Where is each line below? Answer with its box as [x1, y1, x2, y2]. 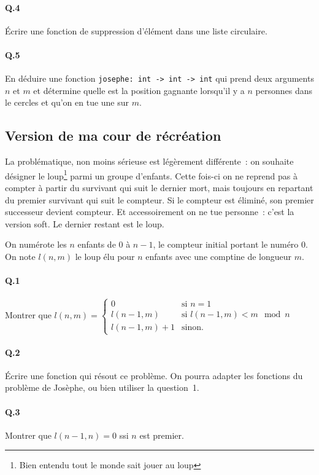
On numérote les [5, 238, 67, 251]
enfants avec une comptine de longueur [145, 250, 292, 263]
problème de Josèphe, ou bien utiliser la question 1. [5, 381, 199, 394]
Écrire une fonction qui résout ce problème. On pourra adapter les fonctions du [5, 369, 303, 382]
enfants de [77, 238, 116, 251]
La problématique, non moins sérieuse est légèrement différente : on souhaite [5, 155, 294, 168]
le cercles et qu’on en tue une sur [5, 96, 129, 109]
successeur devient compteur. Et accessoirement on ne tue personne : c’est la [5, 205, 294, 218]
